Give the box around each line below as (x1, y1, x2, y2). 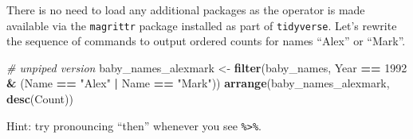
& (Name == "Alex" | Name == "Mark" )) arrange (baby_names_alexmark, (6, 75, 390, 91)
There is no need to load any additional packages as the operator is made (6, 2, 365, 17)
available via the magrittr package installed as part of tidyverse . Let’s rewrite (6, 17, 397, 33)
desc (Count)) (6, 91, 73, 107)
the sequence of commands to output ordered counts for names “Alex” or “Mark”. (6, 33, 406, 49)
